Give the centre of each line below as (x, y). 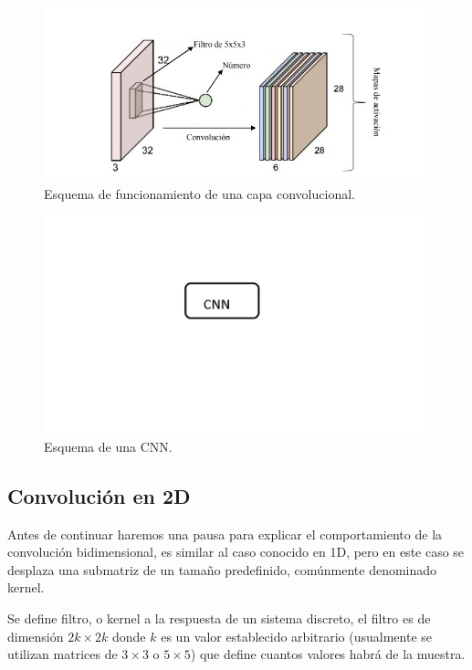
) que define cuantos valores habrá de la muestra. (328, 654)
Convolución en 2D (99, 495)
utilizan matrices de (63, 654)
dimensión (36, 636)
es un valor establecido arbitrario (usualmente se (297, 636)
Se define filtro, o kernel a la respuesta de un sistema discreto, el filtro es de (219, 618)
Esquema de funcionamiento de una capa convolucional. (199, 194)
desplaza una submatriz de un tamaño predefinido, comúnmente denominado (222, 569)
